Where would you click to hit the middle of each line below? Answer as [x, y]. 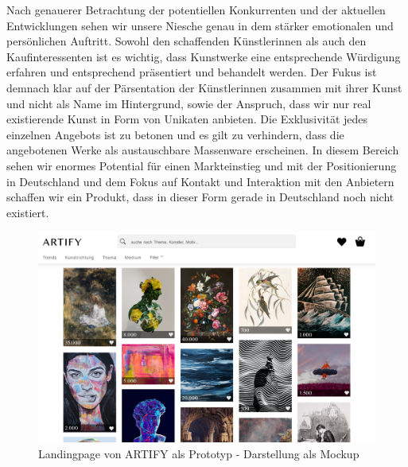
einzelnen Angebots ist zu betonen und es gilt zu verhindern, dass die [175, 134]
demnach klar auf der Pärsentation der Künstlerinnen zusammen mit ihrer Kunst [204, 87]
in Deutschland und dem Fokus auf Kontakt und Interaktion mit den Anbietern [200, 181]
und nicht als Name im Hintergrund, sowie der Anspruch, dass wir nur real [189, 103]
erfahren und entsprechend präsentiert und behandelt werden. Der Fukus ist [192, 72]
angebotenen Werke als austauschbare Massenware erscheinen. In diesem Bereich [203, 150]
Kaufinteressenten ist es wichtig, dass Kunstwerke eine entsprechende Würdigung [204, 56]
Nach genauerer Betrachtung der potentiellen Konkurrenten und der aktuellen [196, 10]
